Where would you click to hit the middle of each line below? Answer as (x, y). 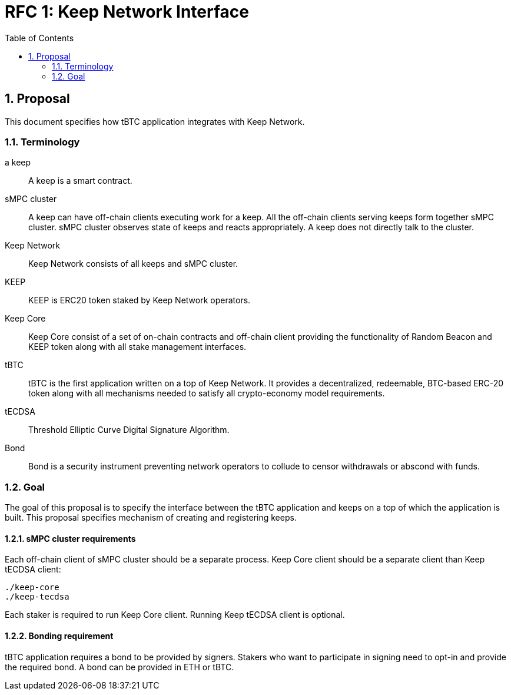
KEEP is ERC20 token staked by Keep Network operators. (140, 300)
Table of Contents (39, 38)
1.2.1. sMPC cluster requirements (70, 538)
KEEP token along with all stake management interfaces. (137, 347)
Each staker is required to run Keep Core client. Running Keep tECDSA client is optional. (175, 615)
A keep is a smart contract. (80, 181)
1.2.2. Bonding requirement (59, 636)
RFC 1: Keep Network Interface (127, 12)
